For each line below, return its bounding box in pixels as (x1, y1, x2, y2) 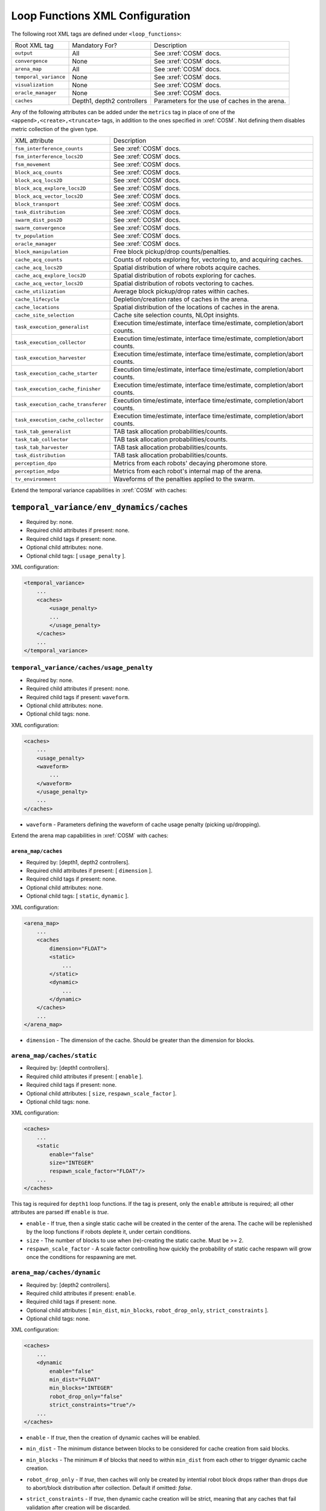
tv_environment (14, 476, 57, 482)
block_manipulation (14, 248, 69, 255)
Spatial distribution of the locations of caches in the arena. (113, 303, 280, 311)
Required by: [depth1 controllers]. (26, 1064, 109, 1072)
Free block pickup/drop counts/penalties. (113, 248, 231, 256)
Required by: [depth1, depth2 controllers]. (26, 858, 130, 866)
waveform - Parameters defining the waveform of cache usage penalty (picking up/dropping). (26, 821, 261, 828)
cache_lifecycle (14, 296, 60, 302)
